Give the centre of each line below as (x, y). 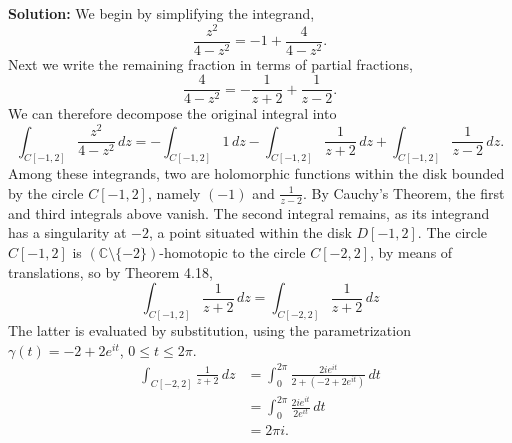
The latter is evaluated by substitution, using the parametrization (209, 330)
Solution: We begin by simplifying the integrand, (161, 13)
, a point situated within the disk (250, 232)
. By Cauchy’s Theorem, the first (403, 192)
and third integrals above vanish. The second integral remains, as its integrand (249, 212)
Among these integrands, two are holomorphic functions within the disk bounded (256, 173)
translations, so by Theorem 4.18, (110, 271)
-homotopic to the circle (232, 252)
